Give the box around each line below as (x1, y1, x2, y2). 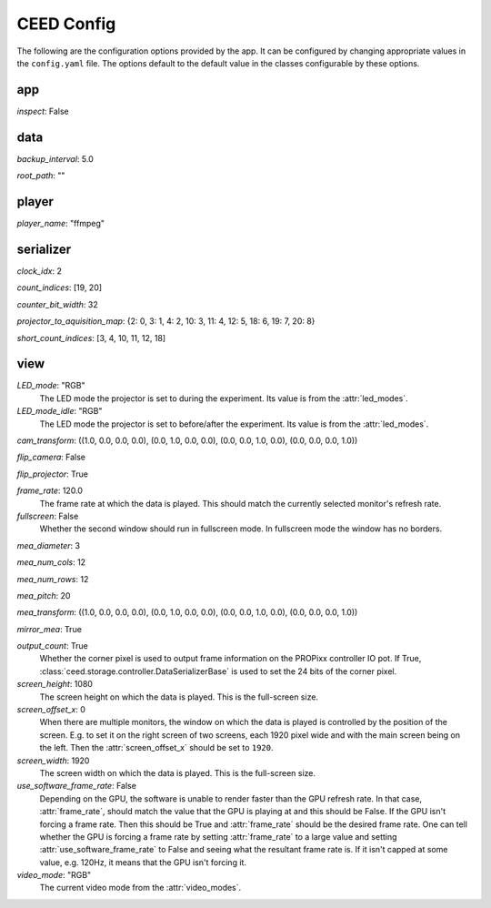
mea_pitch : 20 (16, 590, 71, 600)
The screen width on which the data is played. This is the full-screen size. (39, 767, 316, 778)
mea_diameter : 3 (16, 540, 81, 550)
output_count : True (16, 641, 88, 651)
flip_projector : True (16, 469, 88, 479)
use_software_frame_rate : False (16, 781, 136, 792)
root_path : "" (16, 170, 65, 181)
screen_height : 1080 (16, 679, 93, 690)
